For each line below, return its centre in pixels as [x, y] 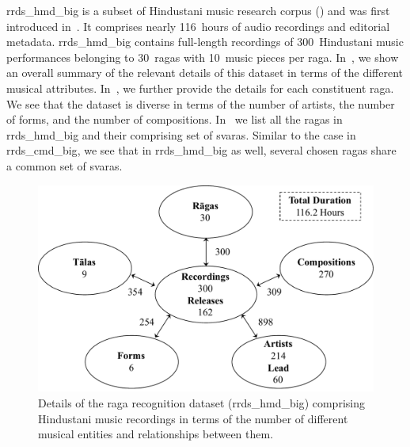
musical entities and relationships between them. [156, 434]
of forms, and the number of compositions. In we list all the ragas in [175, 119]
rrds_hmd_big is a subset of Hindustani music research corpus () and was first [198, 10]
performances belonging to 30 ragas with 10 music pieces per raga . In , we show [203, 57]
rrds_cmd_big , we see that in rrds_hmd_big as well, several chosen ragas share [201, 150]
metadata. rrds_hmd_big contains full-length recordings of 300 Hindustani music [205, 42]
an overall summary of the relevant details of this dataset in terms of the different [205, 73]
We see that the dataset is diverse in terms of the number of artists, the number [201, 103]
